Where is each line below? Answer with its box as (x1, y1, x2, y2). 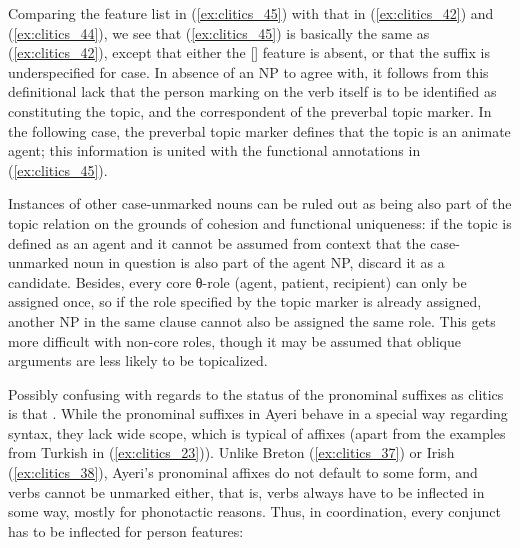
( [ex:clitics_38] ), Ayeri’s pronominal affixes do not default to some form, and (8, 462, 478, 483)
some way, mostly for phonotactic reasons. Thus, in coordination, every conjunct (8, 501, 501, 522)
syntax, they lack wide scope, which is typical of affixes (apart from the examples (8, 422, 506, 443)
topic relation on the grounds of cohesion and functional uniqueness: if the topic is (8, 212, 512, 233)
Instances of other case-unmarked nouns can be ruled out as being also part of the (8, 193, 512, 214)
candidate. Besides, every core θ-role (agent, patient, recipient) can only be (8, 271, 467, 292)
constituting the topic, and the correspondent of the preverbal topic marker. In (8, 100, 492, 121)
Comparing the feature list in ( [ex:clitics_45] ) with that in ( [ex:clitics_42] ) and (8, 3, 494, 23)
